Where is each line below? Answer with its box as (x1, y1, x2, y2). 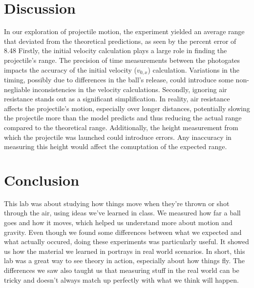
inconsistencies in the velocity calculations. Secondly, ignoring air (32, 84, 227, 94)
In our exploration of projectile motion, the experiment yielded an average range (4, 26, 245, 37)
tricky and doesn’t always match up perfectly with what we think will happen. (4, 274, 239, 285)
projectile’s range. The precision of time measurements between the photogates (4, 55, 240, 65)
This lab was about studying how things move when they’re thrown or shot (4, 198, 230, 208)
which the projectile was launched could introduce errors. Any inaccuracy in (4, 132, 232, 142)
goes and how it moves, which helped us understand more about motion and (4, 217, 233, 228)
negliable (4, 84, 30, 94)
